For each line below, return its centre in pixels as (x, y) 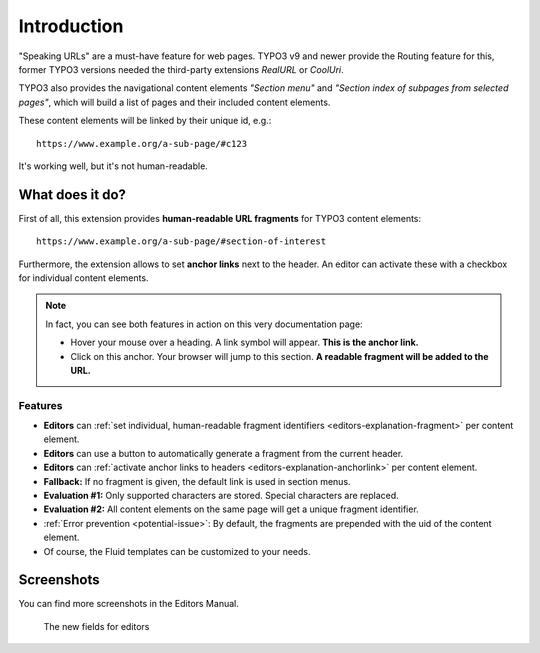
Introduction (71, 26)
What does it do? (72, 194)
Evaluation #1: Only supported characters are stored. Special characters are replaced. (221, 496)
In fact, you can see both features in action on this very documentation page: (204, 324)
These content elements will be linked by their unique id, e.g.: (145, 121)
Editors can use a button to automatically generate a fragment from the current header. (223, 453)
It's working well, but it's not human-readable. (113, 166)
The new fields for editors (96, 626)
